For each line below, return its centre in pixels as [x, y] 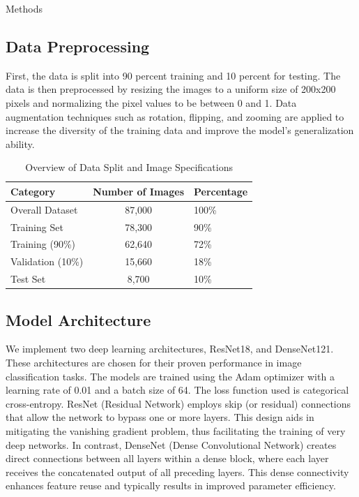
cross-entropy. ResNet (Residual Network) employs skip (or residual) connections [178, 403]
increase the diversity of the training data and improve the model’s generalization [180, 130]
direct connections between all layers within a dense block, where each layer [167, 458]
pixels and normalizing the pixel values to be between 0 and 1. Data [151, 102]
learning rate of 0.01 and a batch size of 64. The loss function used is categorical [177, 390]
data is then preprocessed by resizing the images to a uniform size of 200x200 [171, 89]
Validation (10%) [47, 261]
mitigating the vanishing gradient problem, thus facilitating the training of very [176, 431]
